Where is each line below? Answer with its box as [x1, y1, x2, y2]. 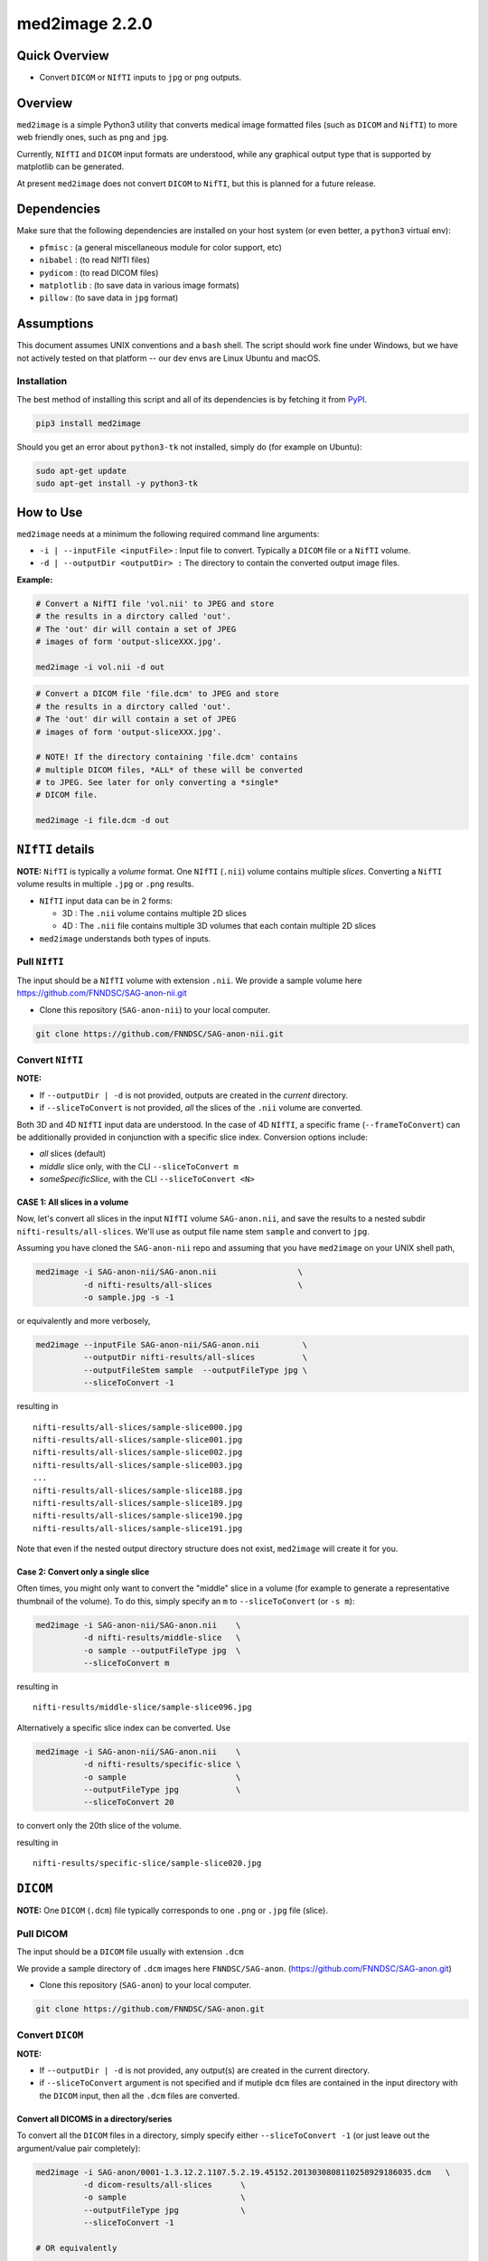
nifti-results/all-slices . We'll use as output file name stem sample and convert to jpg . [16, 1225, 371, 1236]
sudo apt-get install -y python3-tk [35, 478, 199, 488]
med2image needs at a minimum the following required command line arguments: [16, 528, 320, 539]
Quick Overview [16, 48, 109, 63]
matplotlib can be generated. [16, 161, 125, 172]
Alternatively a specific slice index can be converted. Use [16, 1722, 230, 1733]
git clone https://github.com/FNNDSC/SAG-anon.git [35, 2003, 266, 2014]
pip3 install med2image [35, 418, 142, 429]
